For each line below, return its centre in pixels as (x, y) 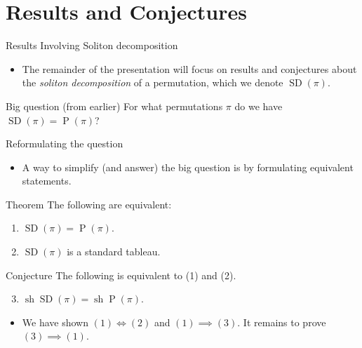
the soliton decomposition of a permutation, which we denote (153, 82)
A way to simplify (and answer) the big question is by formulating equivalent (188, 167)
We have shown (55, 322)
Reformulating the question (65, 143)
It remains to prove (284, 322)
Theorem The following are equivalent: (89, 204)
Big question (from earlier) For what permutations (114, 106)
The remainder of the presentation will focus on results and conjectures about (189, 68)
